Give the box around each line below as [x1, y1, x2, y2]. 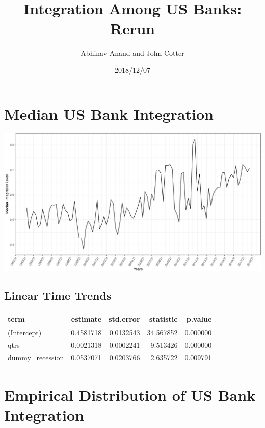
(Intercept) [8, 326, 42, 337]
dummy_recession [8, 352, 64, 363]
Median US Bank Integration [4, 103, 214, 124]
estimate [71, 313, 102, 324]
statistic [149, 313, 178, 324]
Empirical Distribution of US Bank [4, 384, 256, 405]
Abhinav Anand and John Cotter [81, 47, 184, 58]
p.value [186, 313, 212, 324]
